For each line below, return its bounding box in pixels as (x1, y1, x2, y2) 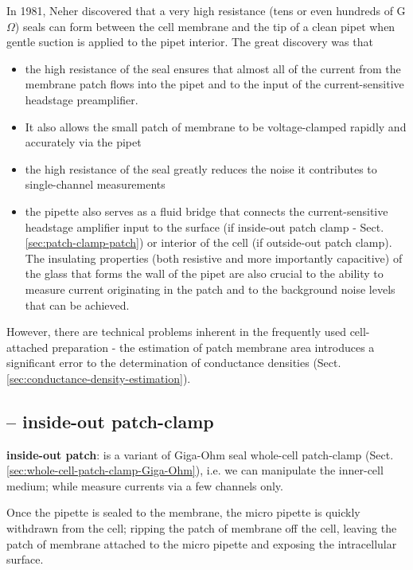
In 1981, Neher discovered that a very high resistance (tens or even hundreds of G (6, 2, 406, 18)
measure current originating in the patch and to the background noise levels (25, 280, 395, 297)
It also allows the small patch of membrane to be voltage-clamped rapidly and (25, 118, 407, 135)
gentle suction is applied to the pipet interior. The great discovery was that (6, 33, 373, 50)
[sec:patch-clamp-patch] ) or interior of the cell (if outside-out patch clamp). (25, 234, 392, 251)
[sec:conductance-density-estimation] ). (6, 369, 191, 386)
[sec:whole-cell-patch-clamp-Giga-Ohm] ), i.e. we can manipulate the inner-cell (6, 462, 384, 478)
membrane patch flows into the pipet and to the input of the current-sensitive (25, 76, 404, 92)
